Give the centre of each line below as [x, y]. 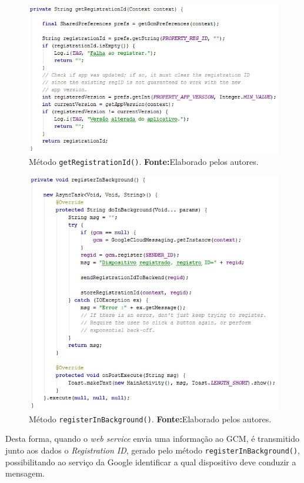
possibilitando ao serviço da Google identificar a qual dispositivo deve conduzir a [151, 462]
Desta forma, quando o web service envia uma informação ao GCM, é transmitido [153, 439]
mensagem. [25, 473]
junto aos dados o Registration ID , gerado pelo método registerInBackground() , [153, 450]
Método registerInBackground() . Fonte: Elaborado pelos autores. [150, 419]
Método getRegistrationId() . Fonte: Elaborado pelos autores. [144, 162]
